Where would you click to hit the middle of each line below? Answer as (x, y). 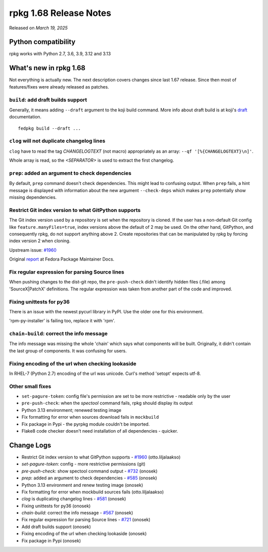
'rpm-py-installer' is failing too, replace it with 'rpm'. (62, 321)
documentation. (25, 117)
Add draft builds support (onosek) (56, 527)
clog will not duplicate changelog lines (57, 141)
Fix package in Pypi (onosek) (51, 541)
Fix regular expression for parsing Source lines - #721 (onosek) (86, 520)
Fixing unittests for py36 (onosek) (56, 506)
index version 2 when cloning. (40, 241)
